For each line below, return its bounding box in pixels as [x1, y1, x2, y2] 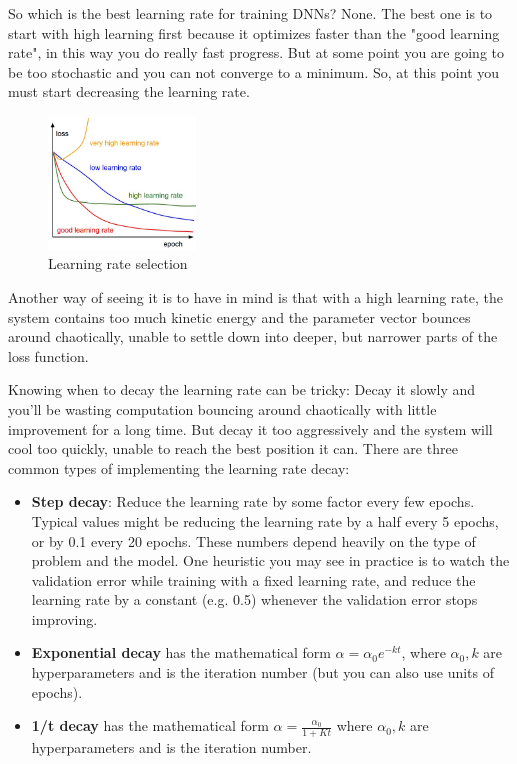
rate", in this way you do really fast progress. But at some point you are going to [8, 42, 504, 63]
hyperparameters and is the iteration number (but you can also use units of [31, 662, 495, 683]
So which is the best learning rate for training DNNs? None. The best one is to [8, 3, 493, 23]
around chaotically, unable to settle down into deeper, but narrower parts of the [8, 326, 498, 347]
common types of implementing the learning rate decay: [8, 457, 350, 478]
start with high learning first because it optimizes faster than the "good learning [8, 22, 500, 43]
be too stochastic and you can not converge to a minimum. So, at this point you [8, 61, 500, 82]
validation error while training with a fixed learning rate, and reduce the [31, 569, 476, 590]
